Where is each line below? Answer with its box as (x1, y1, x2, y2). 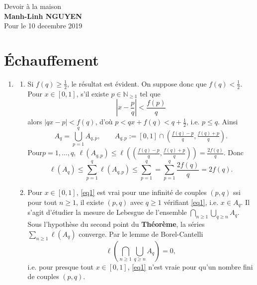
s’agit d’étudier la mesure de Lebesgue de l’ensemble (27, 207, 187, 217)
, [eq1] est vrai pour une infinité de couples (76, 187, 207, 197)
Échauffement (4, 49, 99, 70)
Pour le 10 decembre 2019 (4, 20, 83, 31)
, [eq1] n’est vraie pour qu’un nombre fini (127, 261, 253, 272)
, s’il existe (76, 88, 109, 98)
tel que (140, 88, 161, 98)
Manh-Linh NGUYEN (4, 10, 82, 21)
